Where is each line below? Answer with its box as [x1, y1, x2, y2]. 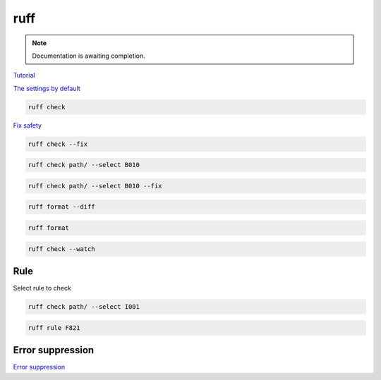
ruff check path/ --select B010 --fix [28, 182, 162, 190]
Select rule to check [13, 284, 72, 293]
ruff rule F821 [28, 324, 80, 331]
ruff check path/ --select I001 [28, 303, 140, 311]
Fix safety [13, 121, 42, 130]
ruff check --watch [28, 245, 95, 253]
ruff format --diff [28, 203, 95, 211]
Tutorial [13, 71, 35, 80]
